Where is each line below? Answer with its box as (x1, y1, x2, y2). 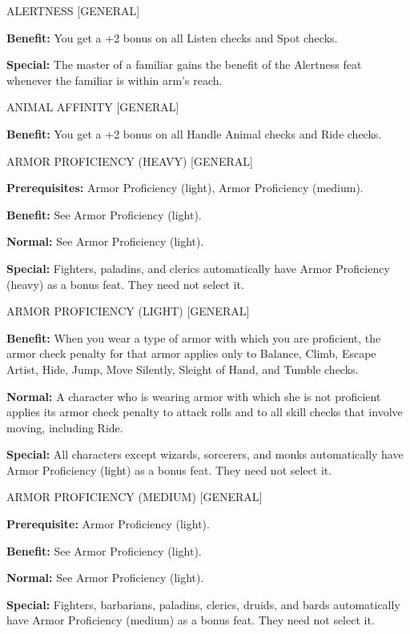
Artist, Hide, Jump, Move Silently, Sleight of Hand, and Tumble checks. (6, 360, 359, 377)
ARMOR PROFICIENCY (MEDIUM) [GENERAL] (6, 488, 263, 505)
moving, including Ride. (6, 419, 123, 435)
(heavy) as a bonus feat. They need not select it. (6, 275, 244, 292)
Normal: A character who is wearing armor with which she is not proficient (6, 387, 381, 404)
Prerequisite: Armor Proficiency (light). (6, 516, 210, 532)
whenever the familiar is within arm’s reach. (6, 71, 223, 88)
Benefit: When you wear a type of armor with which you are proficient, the (6, 329, 381, 346)
